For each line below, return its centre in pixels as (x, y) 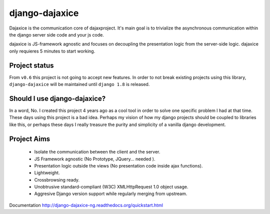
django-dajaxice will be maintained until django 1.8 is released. (79, 84)
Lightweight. (47, 173)
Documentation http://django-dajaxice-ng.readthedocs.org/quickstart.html (86, 205)
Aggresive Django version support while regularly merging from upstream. (111, 194)
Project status (32, 65)
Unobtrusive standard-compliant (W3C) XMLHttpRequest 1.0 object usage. (111, 187)
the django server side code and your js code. (57, 34)
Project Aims (30, 139)
